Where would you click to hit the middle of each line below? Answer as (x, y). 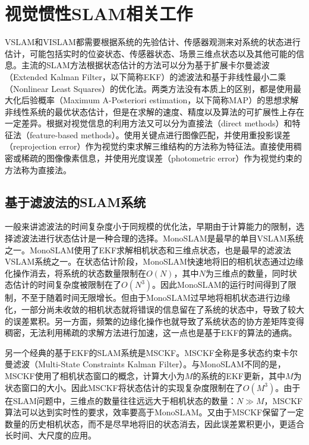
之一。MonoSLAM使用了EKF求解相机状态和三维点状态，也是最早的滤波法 (148, 249)
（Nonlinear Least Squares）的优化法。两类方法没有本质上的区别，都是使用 (149, 88)
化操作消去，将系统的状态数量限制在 (75, 273)
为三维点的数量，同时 (247, 273)
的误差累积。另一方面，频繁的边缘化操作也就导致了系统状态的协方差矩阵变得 (154, 321)
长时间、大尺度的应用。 (51, 435)
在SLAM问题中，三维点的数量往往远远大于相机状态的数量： (121, 400)
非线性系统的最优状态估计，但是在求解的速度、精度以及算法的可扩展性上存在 (154, 111)
